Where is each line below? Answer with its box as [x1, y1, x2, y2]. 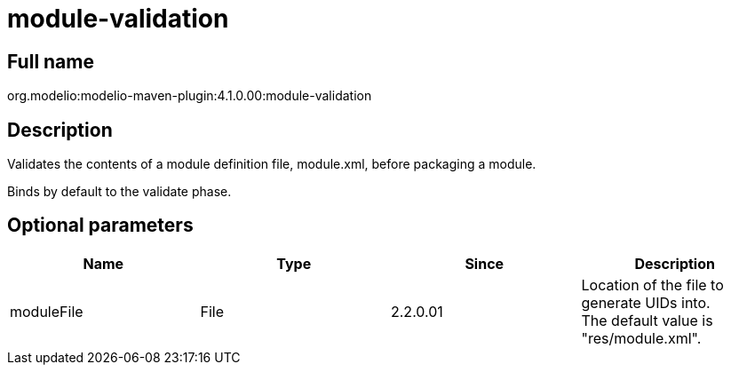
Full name [7, 50, 94, 73]
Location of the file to [581, 275, 724, 294]
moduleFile [10, 302, 83, 321]
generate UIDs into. [581, 293, 711, 312]
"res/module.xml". [581, 328, 702, 347]
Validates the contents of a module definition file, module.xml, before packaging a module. [7, 156, 536, 172]
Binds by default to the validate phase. [7, 184, 232, 200]
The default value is [581, 311, 713, 329]
